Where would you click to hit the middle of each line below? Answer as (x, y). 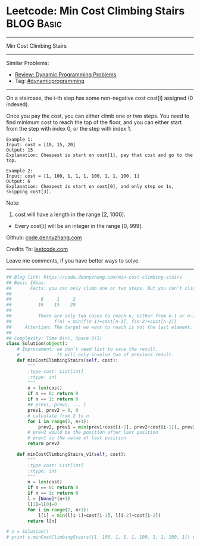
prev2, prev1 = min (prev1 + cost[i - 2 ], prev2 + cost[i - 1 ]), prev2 (117, 427)
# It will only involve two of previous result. (96, 355)
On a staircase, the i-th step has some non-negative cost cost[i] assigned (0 (100, 98)
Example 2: (20, 171)
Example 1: (20, 139)
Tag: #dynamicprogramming (49, 81)
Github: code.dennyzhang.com (44, 237)
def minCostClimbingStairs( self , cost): (68, 360)
